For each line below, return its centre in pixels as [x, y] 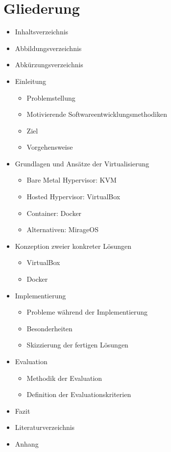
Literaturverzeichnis [45, 427]
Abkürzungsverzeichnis [49, 65]
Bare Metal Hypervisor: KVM [72, 180]
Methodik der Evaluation [64, 378]
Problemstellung [51, 97]
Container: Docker [54, 213]
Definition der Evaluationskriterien [79, 394]
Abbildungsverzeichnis [48, 48]
